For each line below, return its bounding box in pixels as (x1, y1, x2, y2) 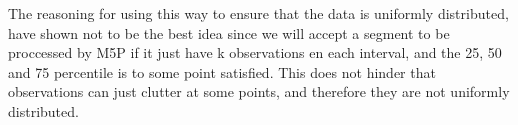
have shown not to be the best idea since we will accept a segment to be (8, 22, 450, 43)
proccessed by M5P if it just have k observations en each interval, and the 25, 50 (8, 42, 502, 63)
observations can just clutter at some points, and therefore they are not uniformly (8, 81, 510, 102)
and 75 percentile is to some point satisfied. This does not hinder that (8, 61, 436, 82)
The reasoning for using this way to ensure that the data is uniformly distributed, (8, 3, 509, 23)
